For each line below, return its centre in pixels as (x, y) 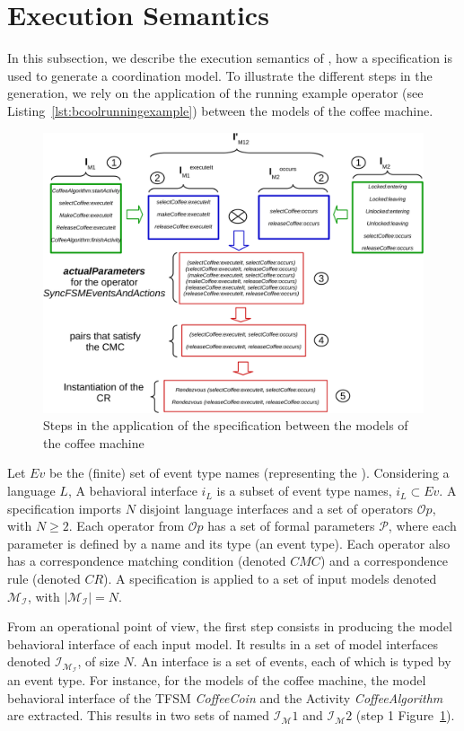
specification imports (64, 508)
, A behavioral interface (132, 491)
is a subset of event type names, (304, 491)
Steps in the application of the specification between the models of (226, 425)
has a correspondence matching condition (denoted (147, 561)
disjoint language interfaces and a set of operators (276, 508)
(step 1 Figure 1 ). (405, 715)
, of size (98, 661)
